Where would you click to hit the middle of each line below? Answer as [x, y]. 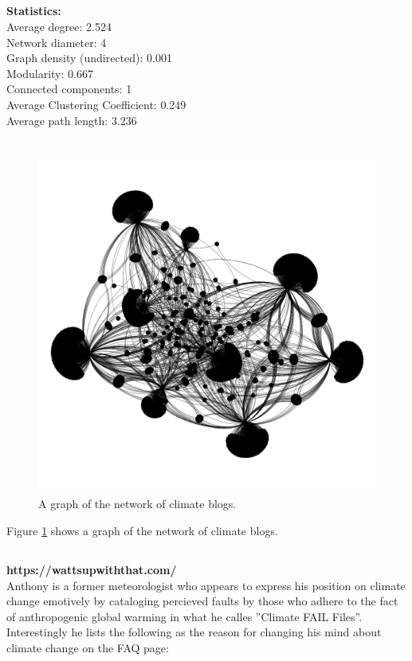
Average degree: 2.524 [59, 26]
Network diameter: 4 [57, 42]
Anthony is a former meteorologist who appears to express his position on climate [206, 585]
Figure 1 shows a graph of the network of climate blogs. [142, 530]
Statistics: [34, 11]
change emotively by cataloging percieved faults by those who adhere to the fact [202, 601]
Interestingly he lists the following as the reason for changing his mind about [194, 632]
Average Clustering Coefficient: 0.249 [96, 104]
